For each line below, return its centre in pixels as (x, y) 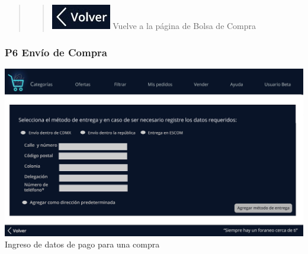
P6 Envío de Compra (56, 52)
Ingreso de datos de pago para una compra (82, 244)
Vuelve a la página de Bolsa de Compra (185, 25)
